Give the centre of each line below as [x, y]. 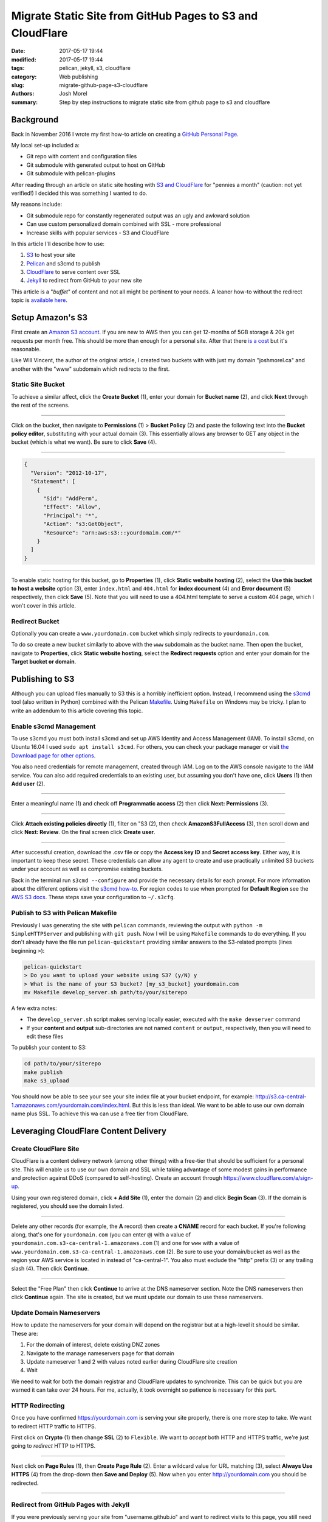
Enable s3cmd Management [53, 726]
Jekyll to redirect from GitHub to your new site [84, 281]
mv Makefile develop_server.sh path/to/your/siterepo [106, 992]
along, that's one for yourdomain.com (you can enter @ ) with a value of [101, 1234]
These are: [25, 1333]
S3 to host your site [51, 255]
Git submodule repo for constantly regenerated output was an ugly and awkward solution [138, 216]
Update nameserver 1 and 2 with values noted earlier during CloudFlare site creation [132, 1361]
